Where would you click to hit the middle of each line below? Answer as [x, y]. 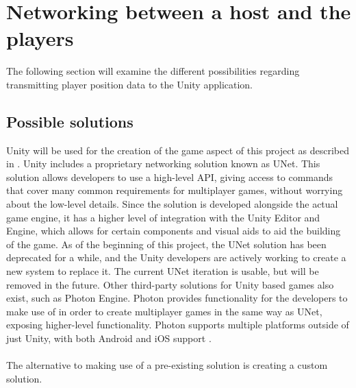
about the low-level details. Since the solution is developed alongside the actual [172, 204]
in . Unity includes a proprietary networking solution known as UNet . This [163, 163]
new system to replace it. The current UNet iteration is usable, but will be [163, 271]
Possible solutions [70, 121]
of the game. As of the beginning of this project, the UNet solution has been [166, 244]
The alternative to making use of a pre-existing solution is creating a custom [167, 365]
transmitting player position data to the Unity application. [130, 84]
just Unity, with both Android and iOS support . [109, 338]
